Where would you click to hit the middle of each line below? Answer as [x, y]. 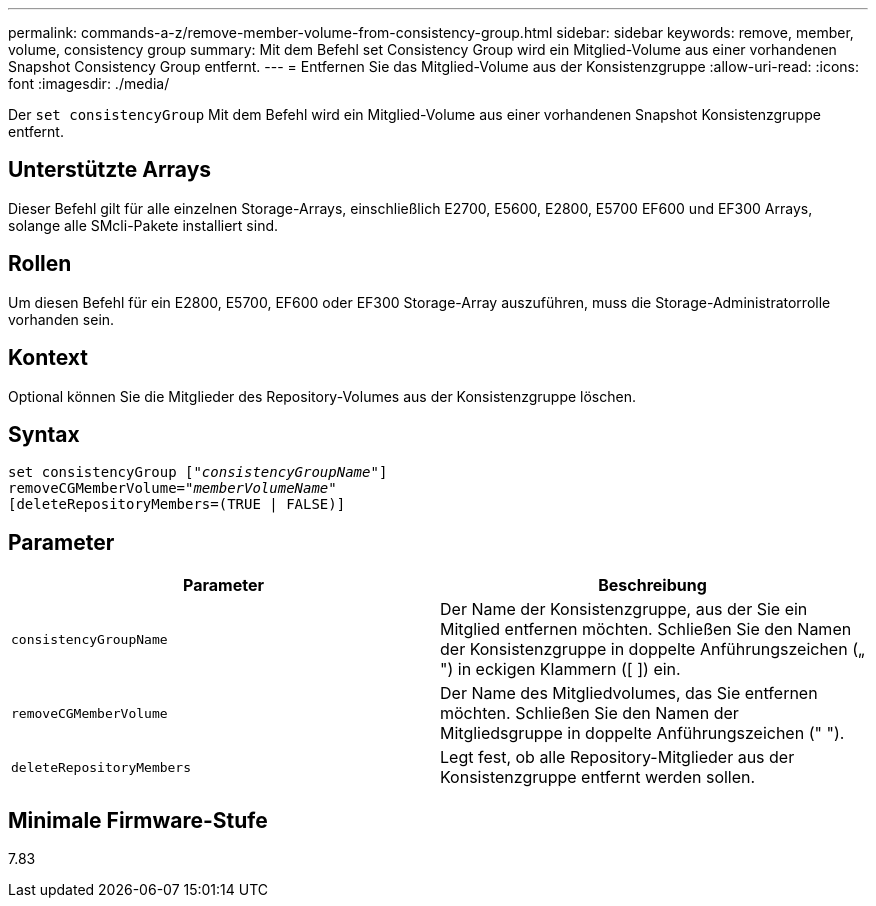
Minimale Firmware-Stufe [138, 820]
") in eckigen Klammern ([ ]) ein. [560, 669]
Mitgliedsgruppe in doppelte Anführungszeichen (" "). [642, 733]
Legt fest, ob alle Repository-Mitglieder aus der [617, 757]
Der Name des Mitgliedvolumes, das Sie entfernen [629, 693]
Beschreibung [652, 585]
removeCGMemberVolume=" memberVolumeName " [172, 488]
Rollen [40, 264]
